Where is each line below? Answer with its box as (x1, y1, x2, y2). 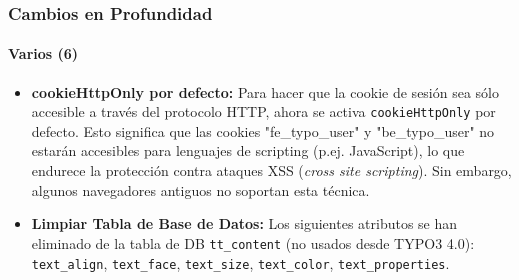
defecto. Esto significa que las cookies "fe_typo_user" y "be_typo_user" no (31, 120, 495, 141)
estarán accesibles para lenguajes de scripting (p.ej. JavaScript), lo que (31, 140, 465, 161)
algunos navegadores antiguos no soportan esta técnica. (31, 179, 370, 200)
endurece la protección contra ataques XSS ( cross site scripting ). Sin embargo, (31, 160, 512, 181)
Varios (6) (8, 43, 79, 64)
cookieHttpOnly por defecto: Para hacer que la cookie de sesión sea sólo (31, 81, 500, 102)
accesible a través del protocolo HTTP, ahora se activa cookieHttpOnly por (31, 101, 496, 122)
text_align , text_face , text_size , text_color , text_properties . (31, 252, 450, 273)
